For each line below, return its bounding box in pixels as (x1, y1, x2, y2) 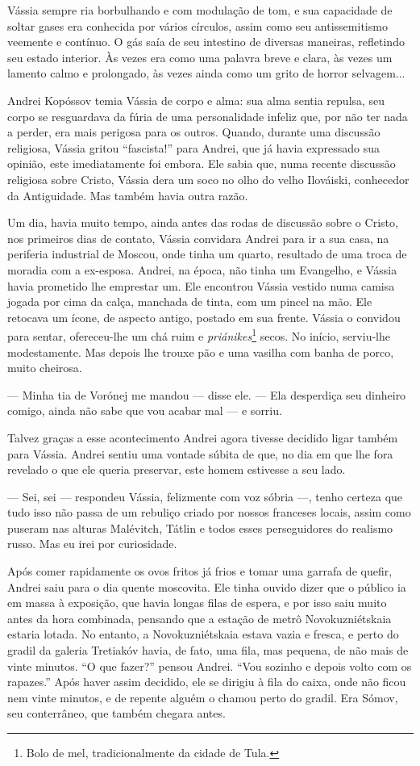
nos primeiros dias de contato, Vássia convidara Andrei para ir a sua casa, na (7, 229, 389, 246)
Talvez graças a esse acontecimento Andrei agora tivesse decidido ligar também (7, 429, 398, 446)
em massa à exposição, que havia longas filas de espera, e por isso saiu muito (7, 594, 387, 611)
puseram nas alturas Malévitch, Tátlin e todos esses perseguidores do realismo (7, 519, 393, 536)
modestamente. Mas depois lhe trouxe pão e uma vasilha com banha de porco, (7, 343, 394, 360)
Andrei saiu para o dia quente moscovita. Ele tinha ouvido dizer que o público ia (7, 578, 406, 595)
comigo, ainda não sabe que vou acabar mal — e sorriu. (7, 402, 282, 419)
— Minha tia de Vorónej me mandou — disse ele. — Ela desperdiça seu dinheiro (7, 386, 406, 403)
